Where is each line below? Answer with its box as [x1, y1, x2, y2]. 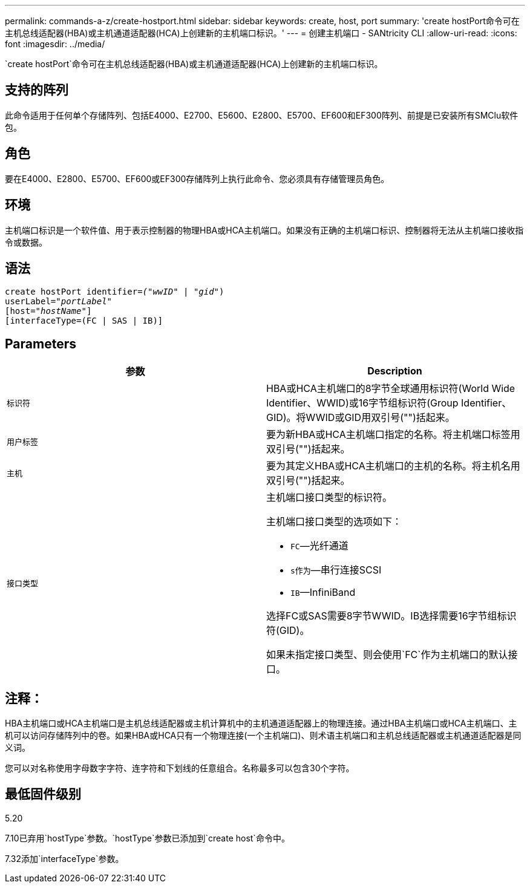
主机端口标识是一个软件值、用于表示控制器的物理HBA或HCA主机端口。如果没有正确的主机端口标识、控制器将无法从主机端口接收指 [5, 224, 524, 235]
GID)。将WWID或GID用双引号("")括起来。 [266, 411, 455, 424]
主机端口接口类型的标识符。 [266, 491, 393, 504]
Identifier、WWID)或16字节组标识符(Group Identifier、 [266, 397, 512, 410]
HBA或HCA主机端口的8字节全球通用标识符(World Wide [266, 382, 515, 395]
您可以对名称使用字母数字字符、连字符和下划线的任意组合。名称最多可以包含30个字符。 [5, 763, 355, 774]
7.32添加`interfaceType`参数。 [5, 853, 124, 864]
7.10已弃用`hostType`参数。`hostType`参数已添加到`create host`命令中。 [5, 832, 290, 843]
